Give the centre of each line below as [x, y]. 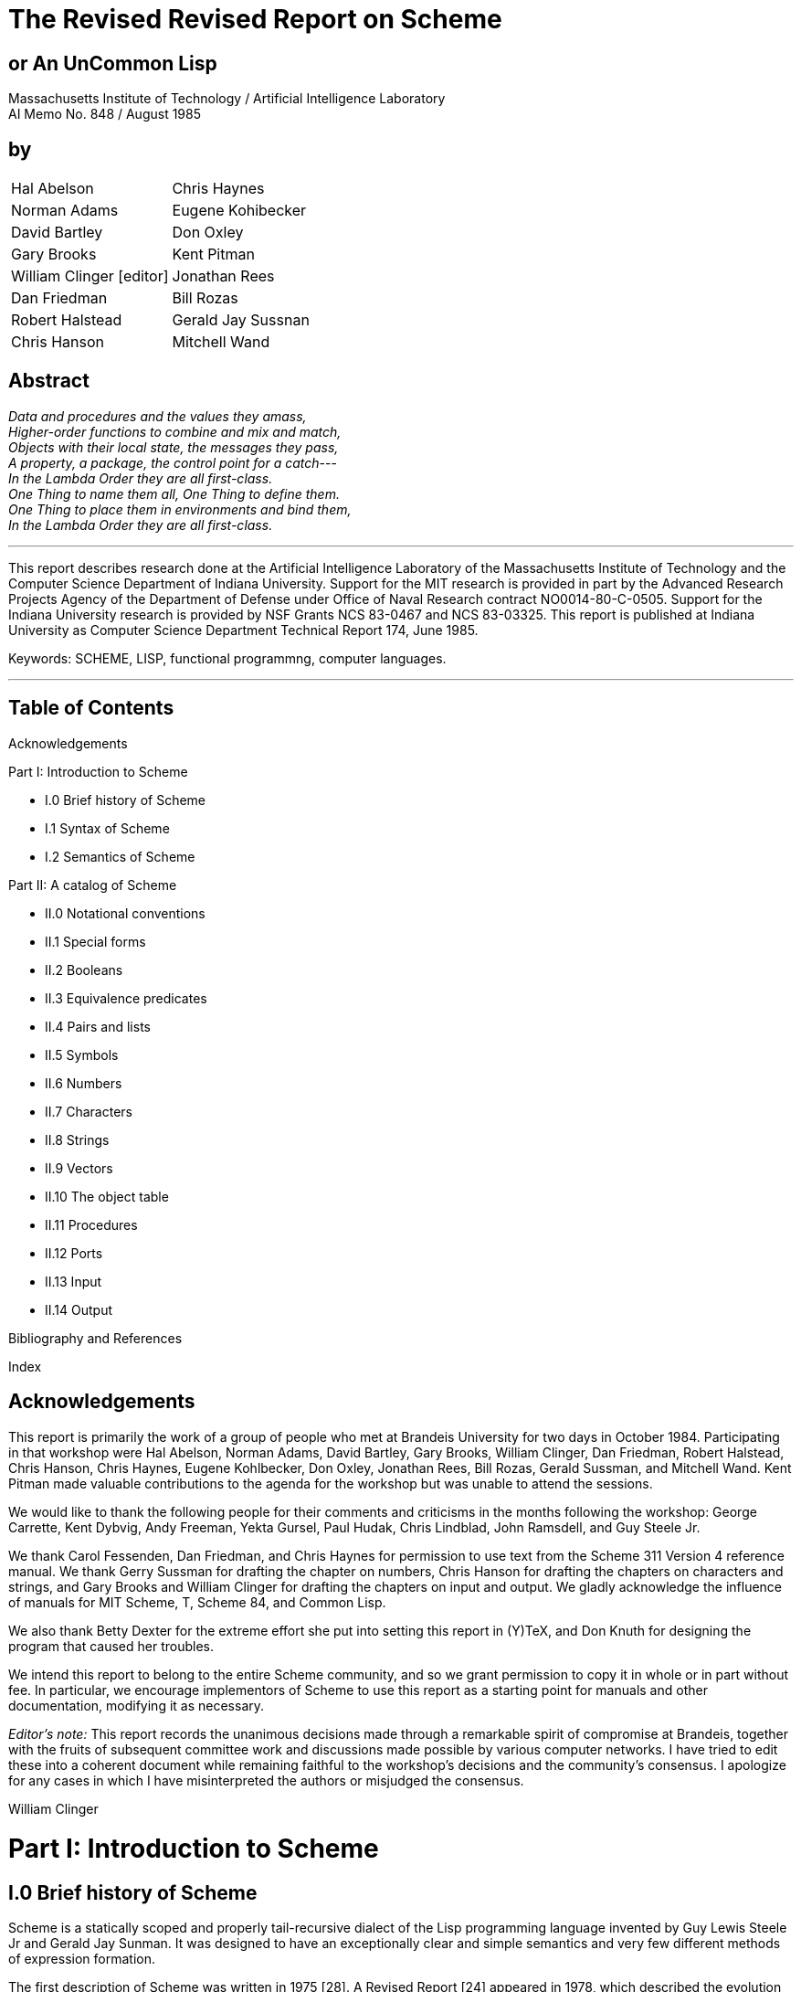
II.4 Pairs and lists [98, 1026]
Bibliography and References [95, 1338]
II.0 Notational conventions [125, 913]
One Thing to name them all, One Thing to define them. [174, 493]
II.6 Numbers [84, 1083]
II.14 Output [79, 1309]
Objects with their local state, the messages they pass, [174, 447]
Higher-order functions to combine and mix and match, [175, 431]
